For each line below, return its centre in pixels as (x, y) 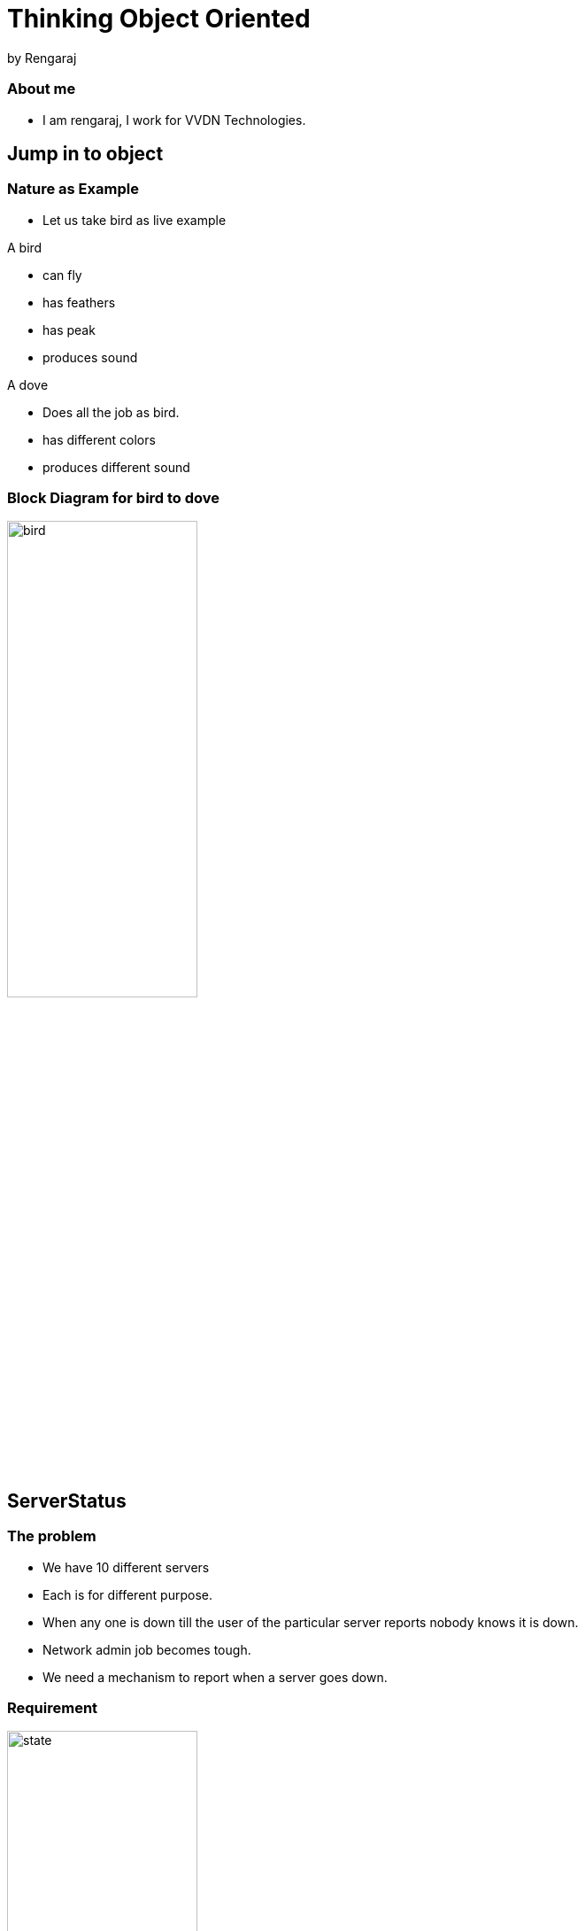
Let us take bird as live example (135, 220)
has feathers (79, 302)
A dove (28, 384)
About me (42, 89)
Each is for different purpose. (127, 1594)
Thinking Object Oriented (159, 19)
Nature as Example (73, 189)
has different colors (99, 439)
